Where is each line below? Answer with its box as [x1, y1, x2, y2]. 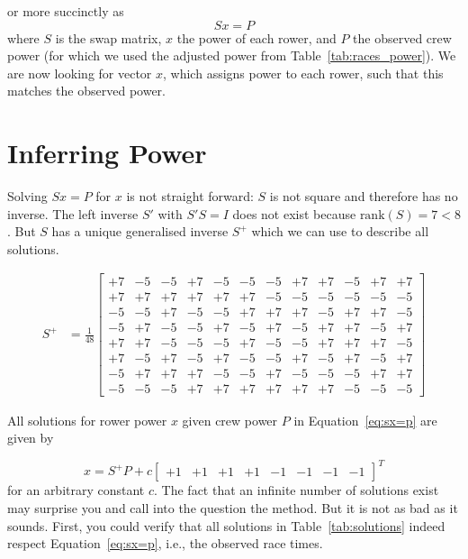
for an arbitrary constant [7, 481, 145, 499]
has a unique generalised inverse [51, 222, 229, 241]
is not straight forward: [126, 187, 254, 206]
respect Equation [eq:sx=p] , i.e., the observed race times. [7, 534, 323, 553]
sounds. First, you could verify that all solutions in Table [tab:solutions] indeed [7, 516, 445, 535]
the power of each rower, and [176, 28, 337, 47]
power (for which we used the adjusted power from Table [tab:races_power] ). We [7, 46, 456, 65]
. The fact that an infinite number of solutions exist [154, 481, 439, 499]
